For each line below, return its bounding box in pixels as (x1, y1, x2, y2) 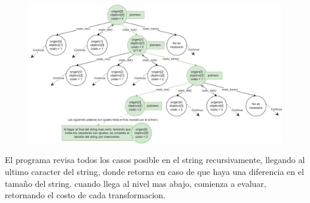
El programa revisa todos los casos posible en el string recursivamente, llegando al (5, 153, 305, 166)
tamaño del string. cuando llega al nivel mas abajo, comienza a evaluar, (5, 177, 266, 189)
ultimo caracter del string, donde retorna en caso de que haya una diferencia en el (5, 165, 304, 178)
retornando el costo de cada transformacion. (5, 189, 166, 201)
